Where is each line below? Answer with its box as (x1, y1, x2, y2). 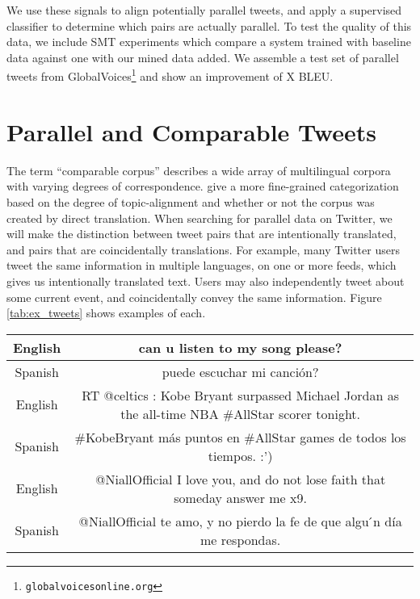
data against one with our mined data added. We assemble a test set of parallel (6, 48, 399, 65)
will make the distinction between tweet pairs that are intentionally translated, (6, 225, 397, 242)
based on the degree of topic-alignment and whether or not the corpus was (6, 193, 375, 210)
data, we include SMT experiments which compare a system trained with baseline (6, 33, 411, 50)
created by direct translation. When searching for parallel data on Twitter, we (6, 209, 393, 226)
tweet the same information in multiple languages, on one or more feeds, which (6, 257, 397, 274)
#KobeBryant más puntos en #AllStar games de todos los (74, 427, 406, 446)
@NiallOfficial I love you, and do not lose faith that (95, 469, 386, 488)
